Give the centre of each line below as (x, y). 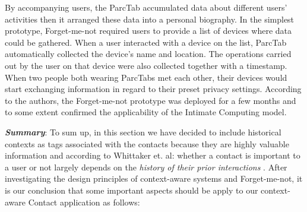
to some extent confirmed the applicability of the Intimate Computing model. (146, 112)
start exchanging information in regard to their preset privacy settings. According (153, 89)
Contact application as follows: (84, 202)
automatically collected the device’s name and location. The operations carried (148, 54)
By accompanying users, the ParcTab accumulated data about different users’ (146, 7)
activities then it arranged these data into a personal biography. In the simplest (150, 19)
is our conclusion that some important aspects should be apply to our (132, 190)
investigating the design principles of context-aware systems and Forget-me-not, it (154, 178)
